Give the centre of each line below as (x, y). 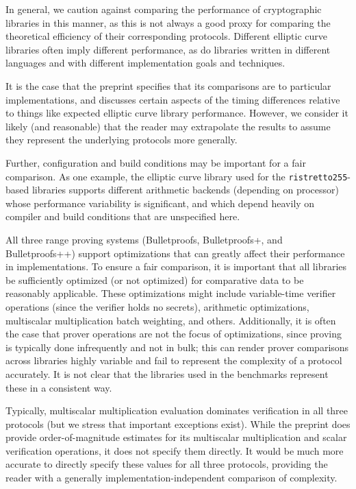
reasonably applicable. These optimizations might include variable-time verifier (171, 293)
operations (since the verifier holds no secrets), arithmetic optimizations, (157, 306)
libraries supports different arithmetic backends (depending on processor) (185, 190)
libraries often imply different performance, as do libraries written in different (168, 49)
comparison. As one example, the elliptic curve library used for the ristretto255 (177, 176)
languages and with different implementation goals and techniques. (145, 63)
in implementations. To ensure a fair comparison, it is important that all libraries (176, 266)
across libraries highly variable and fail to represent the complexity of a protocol (174, 360)
